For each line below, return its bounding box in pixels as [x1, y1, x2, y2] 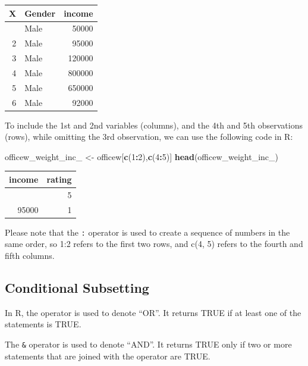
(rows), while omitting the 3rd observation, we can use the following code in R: [5, 130, 293, 143]
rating [46, 173, 72, 185]
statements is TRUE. [5, 318, 81, 330]
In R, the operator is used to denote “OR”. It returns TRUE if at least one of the [5, 306, 301, 318]
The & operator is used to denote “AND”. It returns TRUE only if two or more [5, 337, 292, 350]
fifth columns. [5, 249, 55, 261]
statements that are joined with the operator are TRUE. [5, 349, 210, 362]
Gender [24, 7, 56, 19]
